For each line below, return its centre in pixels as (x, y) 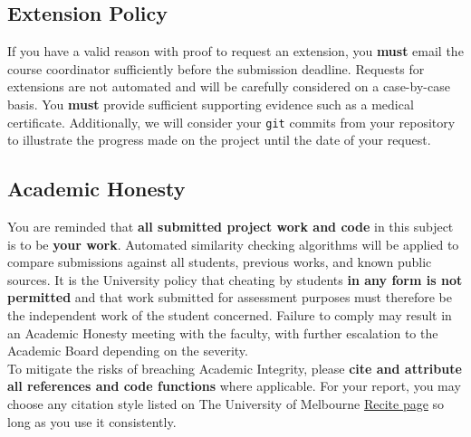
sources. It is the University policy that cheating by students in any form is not (235, 279)
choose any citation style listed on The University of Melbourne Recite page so (226, 403)
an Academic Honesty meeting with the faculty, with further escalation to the (223, 332)
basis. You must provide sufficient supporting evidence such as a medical (211, 104)
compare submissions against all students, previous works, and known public (220, 262)
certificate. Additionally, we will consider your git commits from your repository (231, 122)
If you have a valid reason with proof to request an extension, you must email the (235, 51)
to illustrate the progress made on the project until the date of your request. (219, 140)
